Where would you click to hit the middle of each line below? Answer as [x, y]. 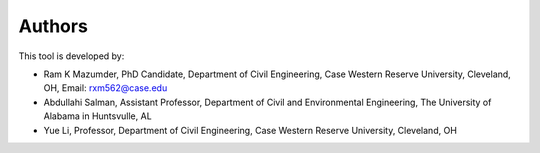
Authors [53, 26]
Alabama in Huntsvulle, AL [97, 116]
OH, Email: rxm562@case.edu [105, 88]
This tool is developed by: [71, 56]
